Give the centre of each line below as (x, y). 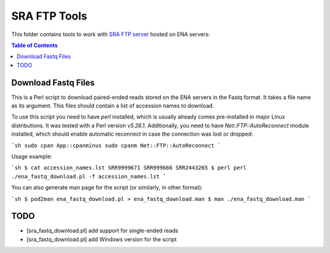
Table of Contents (35, 45)
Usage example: (32, 156)
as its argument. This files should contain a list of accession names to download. (113, 106)
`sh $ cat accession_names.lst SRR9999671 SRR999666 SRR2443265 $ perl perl (129, 168)
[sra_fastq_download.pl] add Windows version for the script (102, 239)
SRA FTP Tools (50, 16)
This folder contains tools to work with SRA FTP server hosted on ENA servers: (111, 34)
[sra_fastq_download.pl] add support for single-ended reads (102, 231)
